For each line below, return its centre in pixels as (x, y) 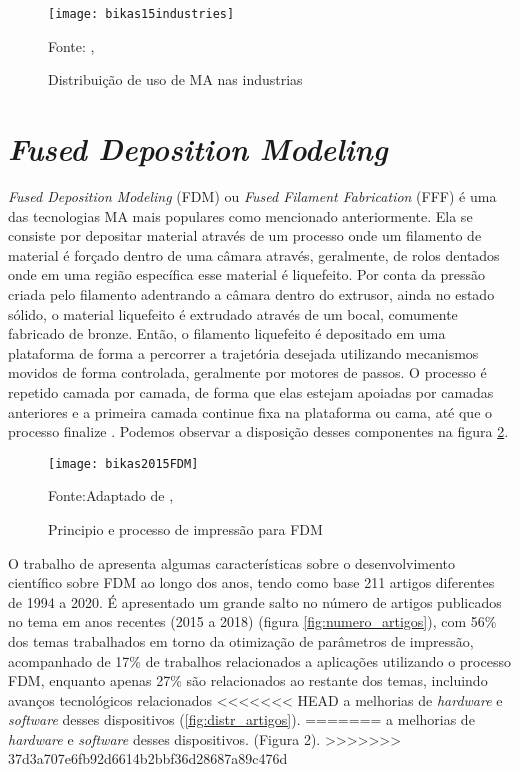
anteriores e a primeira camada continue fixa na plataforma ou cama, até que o (250, 411)
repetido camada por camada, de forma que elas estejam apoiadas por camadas (251, 391)
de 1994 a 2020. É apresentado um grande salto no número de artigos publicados (255, 601)
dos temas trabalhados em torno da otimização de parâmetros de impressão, (241, 640)
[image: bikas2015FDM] (123, 463)
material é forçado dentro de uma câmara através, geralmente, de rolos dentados (254, 254)
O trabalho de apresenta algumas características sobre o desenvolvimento (232, 562)
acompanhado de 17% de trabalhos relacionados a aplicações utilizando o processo (259, 660)
